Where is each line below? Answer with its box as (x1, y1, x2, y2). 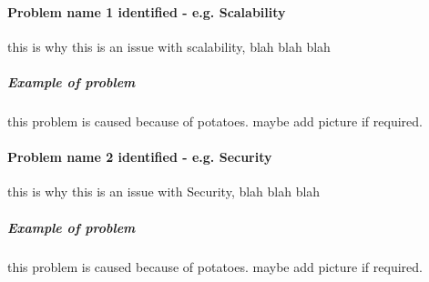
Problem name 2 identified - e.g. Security (7, 147, 272, 166)
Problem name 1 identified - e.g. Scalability (7, 2, 286, 21)
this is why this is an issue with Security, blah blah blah (7, 182, 321, 201)
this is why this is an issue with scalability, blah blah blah (7, 36, 331, 55)
